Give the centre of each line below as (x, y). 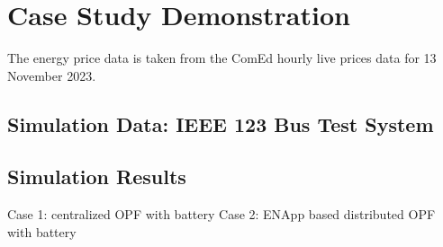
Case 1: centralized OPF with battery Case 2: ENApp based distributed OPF (221, 214)
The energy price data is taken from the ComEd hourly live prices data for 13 (222, 58)
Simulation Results (97, 176)
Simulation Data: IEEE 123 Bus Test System (221, 123)
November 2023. (52, 75)
